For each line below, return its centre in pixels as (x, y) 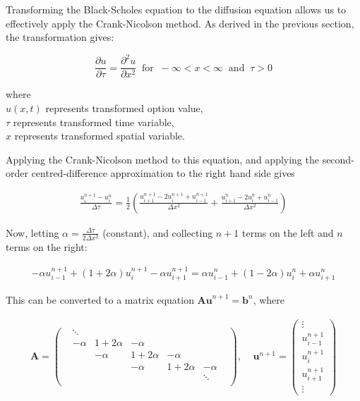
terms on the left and (288, 232)
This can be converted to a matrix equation (100, 299)
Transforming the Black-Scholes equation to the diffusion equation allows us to (176, 9)
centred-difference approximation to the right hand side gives (163, 173)
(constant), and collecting (158, 232)
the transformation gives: (60, 37)
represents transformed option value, (124, 107)
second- (338, 159)
